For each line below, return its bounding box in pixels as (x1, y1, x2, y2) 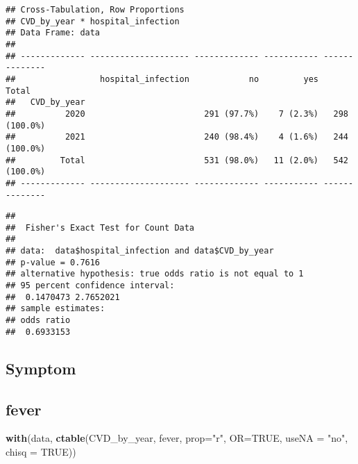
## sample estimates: (6, 304, 105, 314)
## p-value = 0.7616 (6, 257, 101, 267)
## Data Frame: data (6, 28, 101, 38)
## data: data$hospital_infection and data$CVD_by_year (6, 246, 274, 256)
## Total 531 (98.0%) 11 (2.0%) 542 (6, 155, 348, 165)
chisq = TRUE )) (6, 444, 76, 458)
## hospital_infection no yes (6, 74, 319, 84)
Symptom (6, 357, 76, 379)
